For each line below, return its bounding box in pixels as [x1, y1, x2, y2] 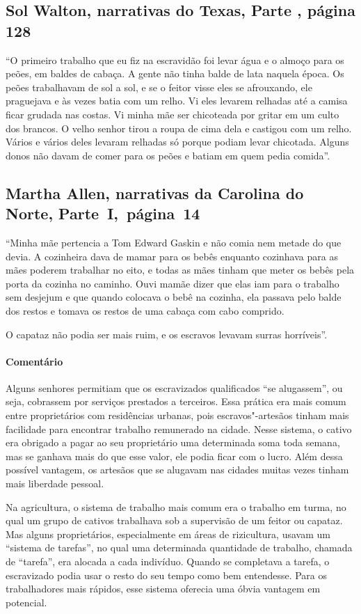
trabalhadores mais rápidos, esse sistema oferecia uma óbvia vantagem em [6, 581, 321, 596]
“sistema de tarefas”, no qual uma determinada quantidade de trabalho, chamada [6, 540, 353, 555]
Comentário [6, 354, 63, 368]
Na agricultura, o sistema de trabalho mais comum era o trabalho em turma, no [6, 499, 346, 514]
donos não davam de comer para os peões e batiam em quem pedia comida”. [6, 148, 330, 162]
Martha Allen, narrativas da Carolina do [6, 182, 304, 203]
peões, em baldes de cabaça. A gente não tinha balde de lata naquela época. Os [6, 66, 344, 81]
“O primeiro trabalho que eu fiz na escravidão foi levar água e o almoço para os [6, 52, 344, 67]
